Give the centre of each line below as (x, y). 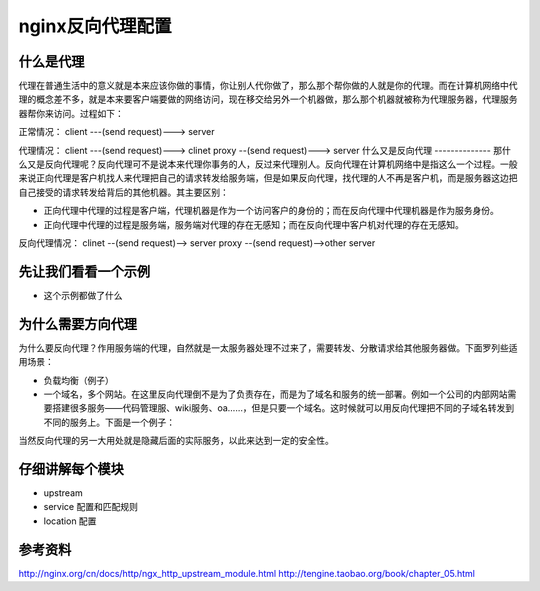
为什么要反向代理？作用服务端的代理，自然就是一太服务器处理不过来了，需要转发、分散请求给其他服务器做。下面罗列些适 (268, 347)
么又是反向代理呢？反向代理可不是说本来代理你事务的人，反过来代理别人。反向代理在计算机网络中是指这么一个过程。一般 (268, 164)
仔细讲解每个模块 (71, 468)
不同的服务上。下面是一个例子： (109, 422)
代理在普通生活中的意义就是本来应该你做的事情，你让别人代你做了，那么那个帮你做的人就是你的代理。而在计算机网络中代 (268, 86)
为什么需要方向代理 (77, 323)
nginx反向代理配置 (95, 26)
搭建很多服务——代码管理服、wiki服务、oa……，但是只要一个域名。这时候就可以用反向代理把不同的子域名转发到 (283, 408)
